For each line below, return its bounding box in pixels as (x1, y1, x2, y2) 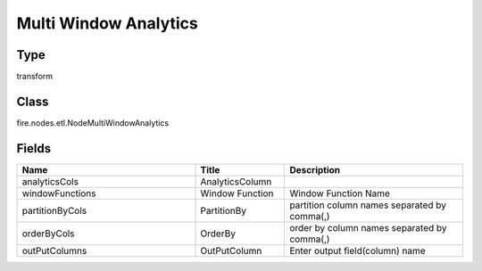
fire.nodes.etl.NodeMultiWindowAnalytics (16, 117, 170, 128)
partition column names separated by (289, 199, 446, 211)
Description (289, 163, 341, 176)
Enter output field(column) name (289, 244, 426, 257)
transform (16, 71, 54, 82)
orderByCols (21, 227, 75, 240)
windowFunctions (21, 187, 96, 200)
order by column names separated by (289, 221, 447, 234)
